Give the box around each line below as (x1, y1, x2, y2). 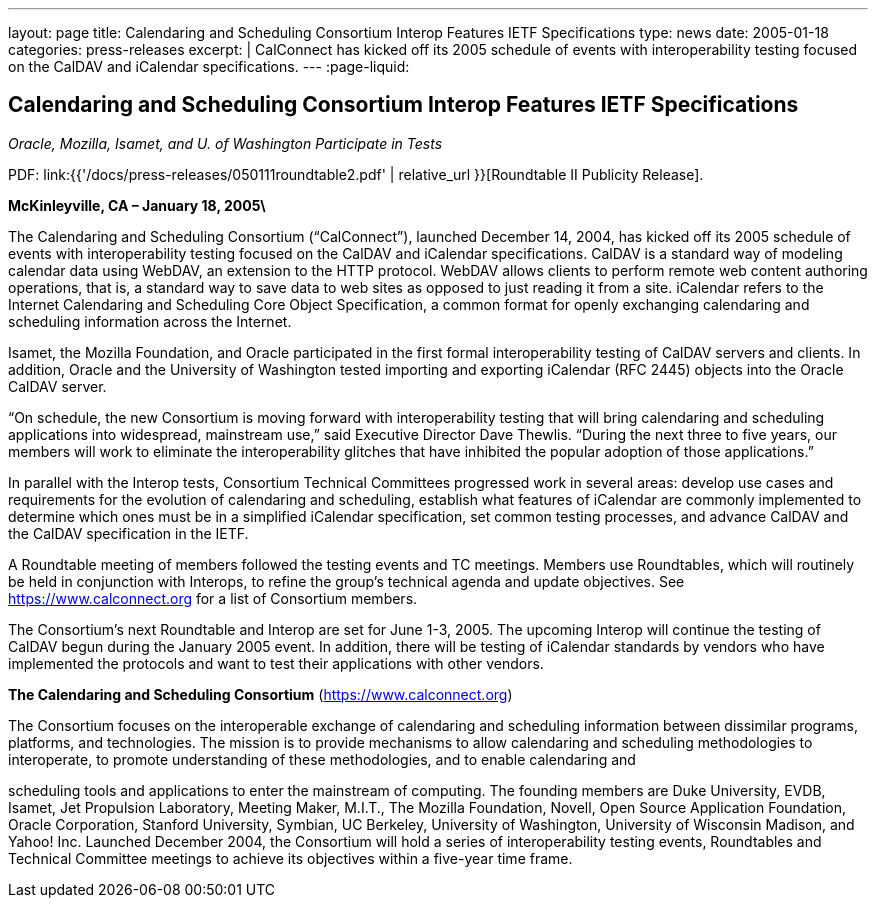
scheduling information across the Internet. (8, 312, 292, 330)
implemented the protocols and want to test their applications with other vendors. (8, 654, 544, 672)
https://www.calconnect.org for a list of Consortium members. (8, 589, 418, 607)
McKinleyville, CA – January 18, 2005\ (8, 196, 266, 214)
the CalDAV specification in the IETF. (8, 524, 249, 542)
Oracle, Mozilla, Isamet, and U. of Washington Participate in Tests (8, 134, 443, 152)
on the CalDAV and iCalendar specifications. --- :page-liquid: (8, 58, 410, 75)
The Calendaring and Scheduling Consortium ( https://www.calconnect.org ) (8, 685, 513, 703)
